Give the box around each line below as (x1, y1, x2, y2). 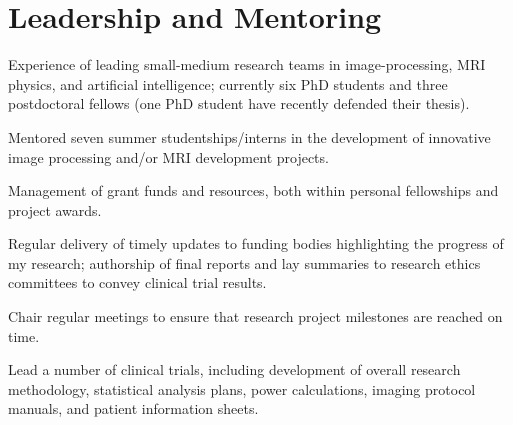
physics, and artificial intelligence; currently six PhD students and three (8, 73, 448, 94)
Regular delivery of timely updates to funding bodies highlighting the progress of (8, 233, 504, 254)
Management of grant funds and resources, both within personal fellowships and (8, 180, 499, 201)
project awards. (8, 199, 102, 220)
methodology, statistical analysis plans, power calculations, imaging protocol (8, 378, 476, 399)
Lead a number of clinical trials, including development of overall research (8, 359, 461, 380)
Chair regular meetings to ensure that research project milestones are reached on (8, 306, 503, 327)
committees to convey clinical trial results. (8, 272, 267, 293)
